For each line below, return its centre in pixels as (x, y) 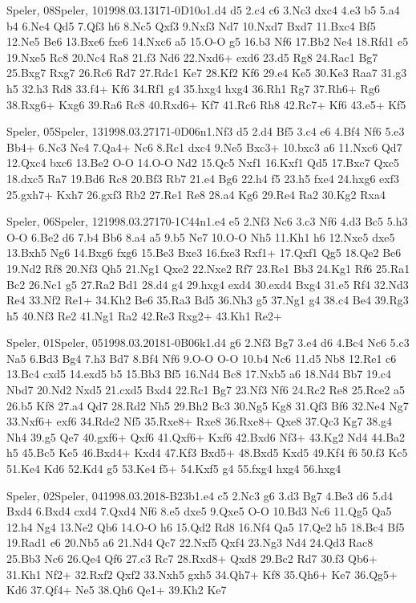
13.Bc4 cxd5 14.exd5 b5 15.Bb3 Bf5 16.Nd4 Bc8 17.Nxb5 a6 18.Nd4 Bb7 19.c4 (199, 374)
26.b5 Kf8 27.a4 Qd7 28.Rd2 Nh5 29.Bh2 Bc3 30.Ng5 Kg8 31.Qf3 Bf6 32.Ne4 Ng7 (208, 405)
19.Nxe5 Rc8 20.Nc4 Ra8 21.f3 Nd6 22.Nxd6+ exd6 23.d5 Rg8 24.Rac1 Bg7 (192, 57)
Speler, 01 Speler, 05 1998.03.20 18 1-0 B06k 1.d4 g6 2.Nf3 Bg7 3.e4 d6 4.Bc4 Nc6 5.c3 (208, 342)
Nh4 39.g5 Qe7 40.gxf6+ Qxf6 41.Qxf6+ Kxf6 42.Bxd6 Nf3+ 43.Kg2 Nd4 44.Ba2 (206, 436)
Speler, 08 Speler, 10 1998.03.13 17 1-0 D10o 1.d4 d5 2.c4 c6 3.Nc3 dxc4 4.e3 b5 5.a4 (203, 10)
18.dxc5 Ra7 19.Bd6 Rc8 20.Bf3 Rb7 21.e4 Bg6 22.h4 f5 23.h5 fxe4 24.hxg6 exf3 (203, 178)
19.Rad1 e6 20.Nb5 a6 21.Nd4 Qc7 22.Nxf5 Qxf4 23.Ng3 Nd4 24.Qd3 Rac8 (190, 542)
